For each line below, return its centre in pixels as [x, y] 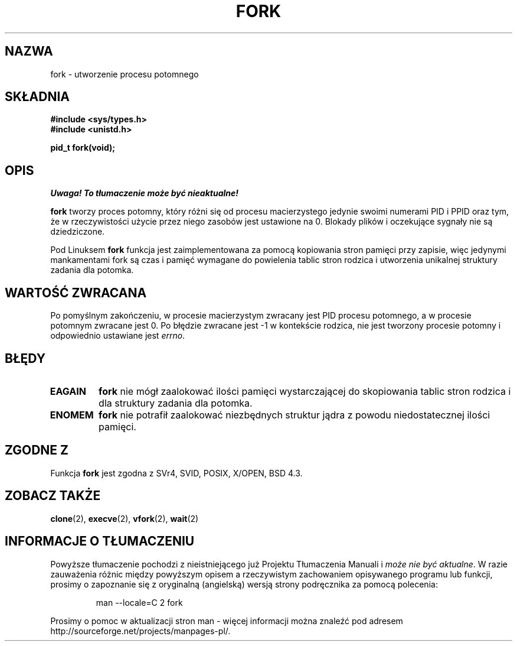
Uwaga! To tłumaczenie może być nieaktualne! [145, 193]
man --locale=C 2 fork [139, 602]
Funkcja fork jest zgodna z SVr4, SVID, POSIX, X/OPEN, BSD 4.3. [176, 473]
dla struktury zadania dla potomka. [176, 403]
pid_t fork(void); [83, 148]
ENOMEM [72, 415]
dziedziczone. [78, 232]
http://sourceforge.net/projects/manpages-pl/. [140, 631]
